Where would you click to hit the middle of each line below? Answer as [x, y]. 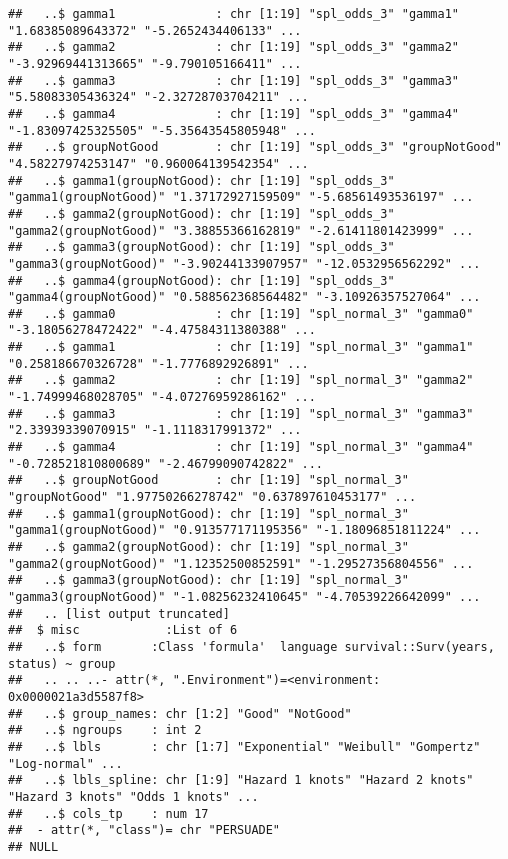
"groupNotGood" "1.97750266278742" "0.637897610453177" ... [212, 497]
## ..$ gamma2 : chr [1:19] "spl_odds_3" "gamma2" [234, 47]
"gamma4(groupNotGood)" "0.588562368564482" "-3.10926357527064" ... [244, 297]
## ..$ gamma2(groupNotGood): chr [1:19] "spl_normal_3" [208, 547]
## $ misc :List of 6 [123, 630]
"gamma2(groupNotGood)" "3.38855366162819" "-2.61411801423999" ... [241, 230]
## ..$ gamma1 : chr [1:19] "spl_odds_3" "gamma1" [234, 14]
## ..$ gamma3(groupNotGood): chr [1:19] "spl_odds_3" [201, 247]
